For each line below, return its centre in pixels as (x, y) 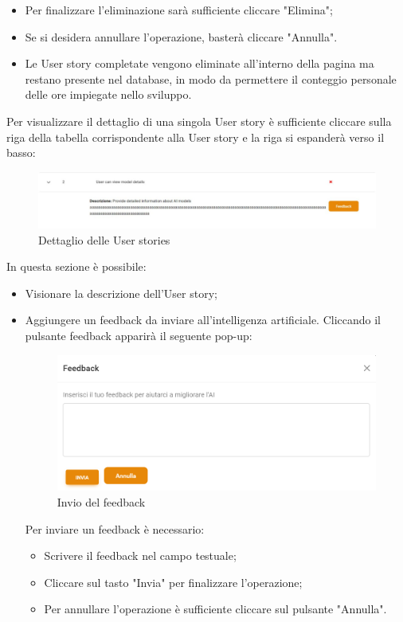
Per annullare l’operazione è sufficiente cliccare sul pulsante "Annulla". (215, 609)
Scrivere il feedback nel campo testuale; (140, 555)
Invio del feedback (101, 501)
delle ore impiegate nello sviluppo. (108, 94)
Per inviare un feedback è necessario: (115, 528)
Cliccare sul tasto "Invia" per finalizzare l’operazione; (173, 582)
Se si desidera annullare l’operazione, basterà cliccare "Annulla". (181, 36)
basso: (21, 153)
